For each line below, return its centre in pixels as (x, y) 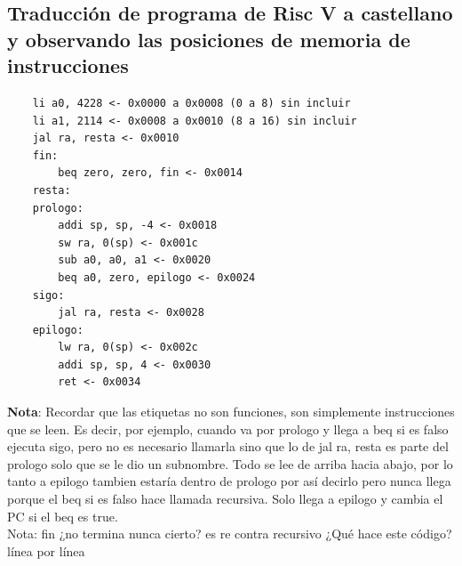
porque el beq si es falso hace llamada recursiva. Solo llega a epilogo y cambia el (225, 499)
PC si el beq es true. (63, 516)
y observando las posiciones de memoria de (209, 39)
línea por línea (46, 550)
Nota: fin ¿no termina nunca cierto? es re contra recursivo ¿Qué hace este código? (230, 534)
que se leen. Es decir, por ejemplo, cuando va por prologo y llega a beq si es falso (228, 429)
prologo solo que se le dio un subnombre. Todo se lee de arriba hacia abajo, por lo (230, 463)
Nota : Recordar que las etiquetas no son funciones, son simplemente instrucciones (231, 412)
